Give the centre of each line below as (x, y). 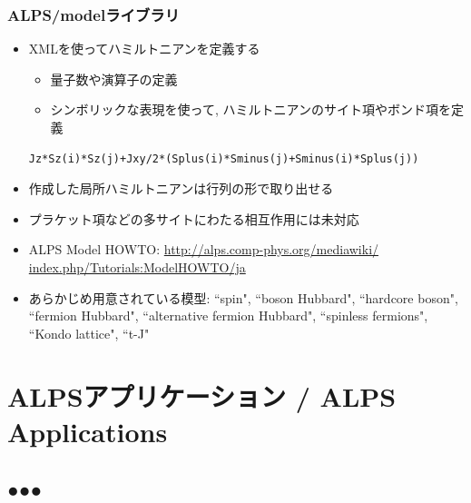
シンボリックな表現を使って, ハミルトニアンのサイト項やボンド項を (250, 109)
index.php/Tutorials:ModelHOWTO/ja (137, 266)
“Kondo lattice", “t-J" (89, 333)
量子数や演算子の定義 (114, 79)
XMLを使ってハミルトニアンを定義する (144, 49)
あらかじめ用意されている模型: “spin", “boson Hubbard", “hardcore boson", (243, 297)
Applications (88, 431)
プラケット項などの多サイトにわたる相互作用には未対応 (194, 218)
